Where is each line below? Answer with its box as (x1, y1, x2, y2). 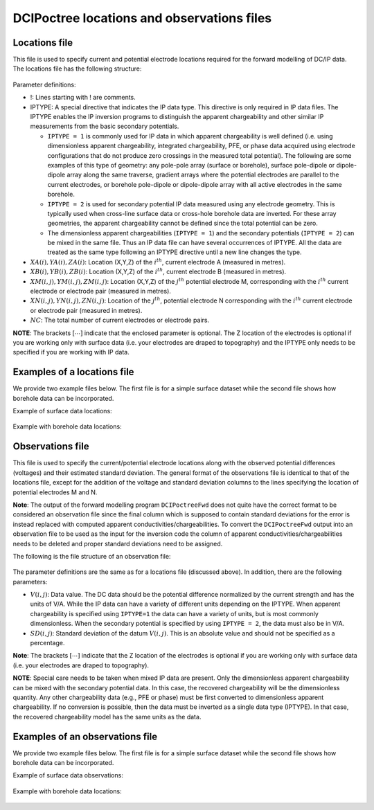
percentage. (30, 639, 65, 647)
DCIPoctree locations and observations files (12, 10, 272, 26)
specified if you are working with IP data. (12, 348, 130, 357)
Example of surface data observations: (12, 771, 124, 780)
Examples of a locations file (12, 366, 134, 378)
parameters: (12, 577, 48, 586)
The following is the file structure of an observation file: (12, 552, 171, 560)
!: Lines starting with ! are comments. (30, 93, 136, 102)
